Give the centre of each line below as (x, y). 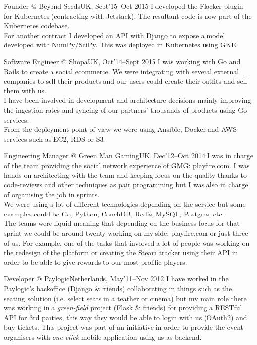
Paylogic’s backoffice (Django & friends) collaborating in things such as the (118, 288)
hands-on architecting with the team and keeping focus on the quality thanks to (125, 175)
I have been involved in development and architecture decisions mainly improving (128, 100)
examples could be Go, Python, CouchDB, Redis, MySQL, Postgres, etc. (114, 213)
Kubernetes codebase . (37, 25)
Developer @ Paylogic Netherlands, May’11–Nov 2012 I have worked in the (116, 279)
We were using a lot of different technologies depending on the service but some (125, 204)
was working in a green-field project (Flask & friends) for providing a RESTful (123, 308)
